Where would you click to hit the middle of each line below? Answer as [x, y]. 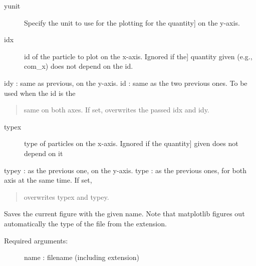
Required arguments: [36, 240]
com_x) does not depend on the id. [79, 66]
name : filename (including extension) [82, 257]
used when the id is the [40, 93]
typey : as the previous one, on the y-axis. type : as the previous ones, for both [125, 170]
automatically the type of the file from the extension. [85, 223]
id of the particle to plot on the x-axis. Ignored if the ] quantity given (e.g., [138, 56]
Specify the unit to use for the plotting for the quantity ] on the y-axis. [132, 22]
